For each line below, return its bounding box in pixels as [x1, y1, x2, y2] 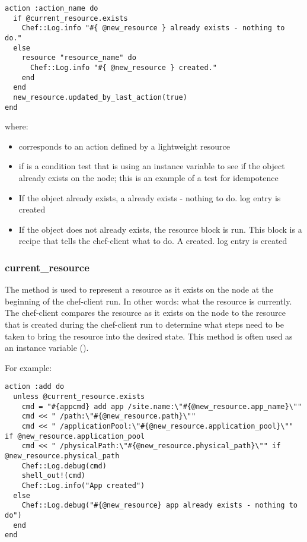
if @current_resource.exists [13, 14, 128, 23]
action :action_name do [5, 4, 98, 12]
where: [5, 120, 28, 132]
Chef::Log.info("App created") [21, 481, 145, 490]
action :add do [5, 382, 65, 391]
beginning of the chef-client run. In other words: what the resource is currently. [5, 294, 292, 307]
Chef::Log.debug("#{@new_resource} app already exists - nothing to [21, 501, 298, 510]
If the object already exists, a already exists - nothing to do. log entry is [18, 191, 281, 204]
